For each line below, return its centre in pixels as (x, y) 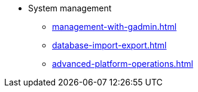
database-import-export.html (109, 45)
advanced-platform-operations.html (123, 64)
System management (70, 8)
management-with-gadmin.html (115, 27)
